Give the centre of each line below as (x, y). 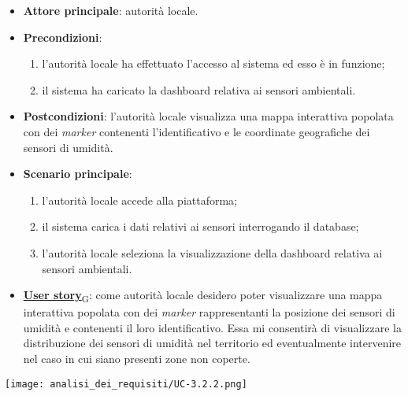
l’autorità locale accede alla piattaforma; (140, 200)
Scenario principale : (78, 174)
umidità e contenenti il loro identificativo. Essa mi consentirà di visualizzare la (212, 327)
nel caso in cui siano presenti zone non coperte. (137, 359)
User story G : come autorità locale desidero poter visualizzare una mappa (203, 296)
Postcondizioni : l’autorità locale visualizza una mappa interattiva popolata (208, 116)
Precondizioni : (63, 37)
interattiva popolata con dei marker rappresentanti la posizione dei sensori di (209, 312)
